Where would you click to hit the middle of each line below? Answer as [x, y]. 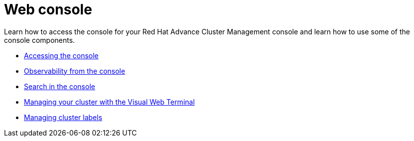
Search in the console [60, 86]
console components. [40, 40]
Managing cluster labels [63, 117]
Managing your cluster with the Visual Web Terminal [109, 102]
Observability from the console [75, 71]
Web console [48, 9]
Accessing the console [61, 55]
